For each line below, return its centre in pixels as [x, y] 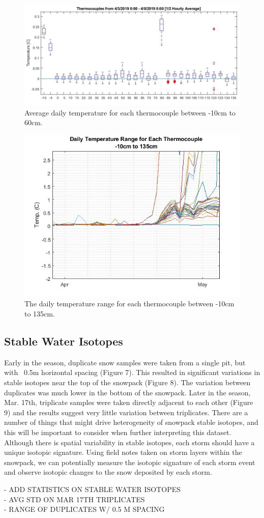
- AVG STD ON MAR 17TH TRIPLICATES [75, 499]
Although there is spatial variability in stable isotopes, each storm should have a [129, 442]
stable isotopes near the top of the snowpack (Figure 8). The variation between [127, 382]
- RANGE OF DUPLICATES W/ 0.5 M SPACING [84, 509]
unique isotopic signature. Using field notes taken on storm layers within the [123, 452]
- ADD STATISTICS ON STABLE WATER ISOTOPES [93, 489]
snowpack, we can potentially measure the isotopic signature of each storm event [130, 462]
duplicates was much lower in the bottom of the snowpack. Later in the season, [127, 392]
